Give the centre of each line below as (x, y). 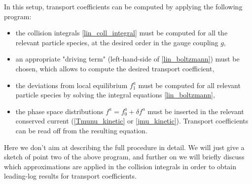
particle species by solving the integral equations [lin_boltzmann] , (115, 95)
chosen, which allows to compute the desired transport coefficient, (115, 68)
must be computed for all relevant (189, 85)
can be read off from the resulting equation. (81, 130)
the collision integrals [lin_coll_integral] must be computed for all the (122, 33)
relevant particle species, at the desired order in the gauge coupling (117, 42)
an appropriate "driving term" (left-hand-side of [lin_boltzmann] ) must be (127, 59)
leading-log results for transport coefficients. (70, 176)
